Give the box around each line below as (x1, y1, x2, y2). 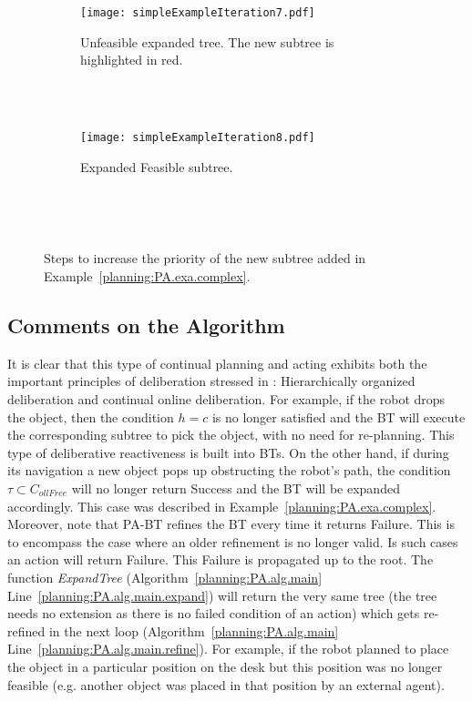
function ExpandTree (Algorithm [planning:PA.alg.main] (7, 567, 323, 586)
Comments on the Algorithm (7, 311, 285, 340)
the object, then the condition (7, 407, 174, 426)
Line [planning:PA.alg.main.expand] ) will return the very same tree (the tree (7, 585, 437, 604)
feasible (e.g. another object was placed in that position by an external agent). (7, 675, 445, 694)
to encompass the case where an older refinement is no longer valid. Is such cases (7, 532, 458, 551)
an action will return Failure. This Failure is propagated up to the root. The (7, 550, 434, 569)
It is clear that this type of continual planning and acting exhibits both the (7, 353, 427, 372)
